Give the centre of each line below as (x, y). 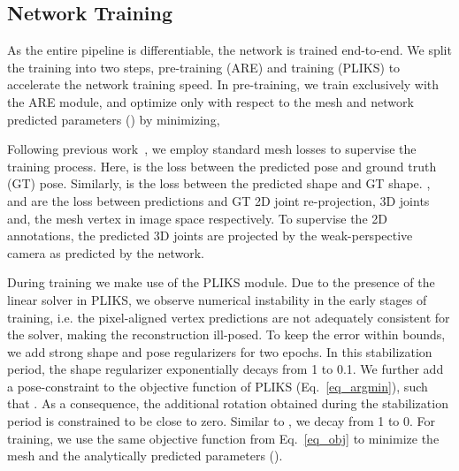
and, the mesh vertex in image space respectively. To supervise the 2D (197, 218)
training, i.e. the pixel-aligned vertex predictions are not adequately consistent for (229, 317)
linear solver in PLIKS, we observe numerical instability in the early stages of (217, 299)
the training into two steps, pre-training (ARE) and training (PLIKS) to (204, 67)
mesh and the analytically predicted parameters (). (145, 456)
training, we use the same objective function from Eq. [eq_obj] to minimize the (223, 438)
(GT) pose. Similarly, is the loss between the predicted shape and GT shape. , (219, 183)
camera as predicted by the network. (106, 252)
